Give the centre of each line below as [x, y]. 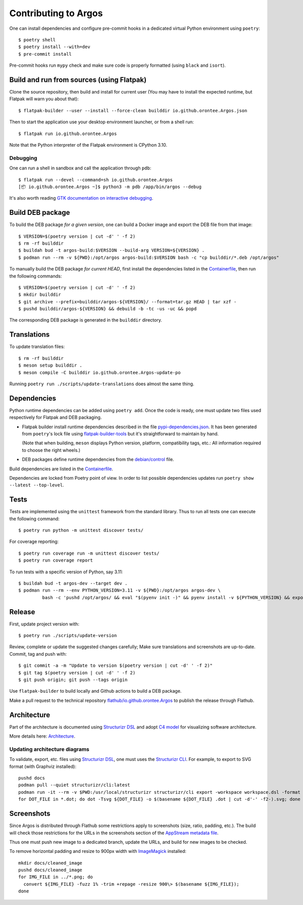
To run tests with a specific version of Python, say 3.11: [66, 572]
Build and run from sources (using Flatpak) [78, 80]
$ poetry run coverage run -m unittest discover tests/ [89, 553]
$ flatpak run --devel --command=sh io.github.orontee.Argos [95, 180]
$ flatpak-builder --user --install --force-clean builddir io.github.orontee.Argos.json [133, 110]
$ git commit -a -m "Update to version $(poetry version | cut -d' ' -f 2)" [116, 666]
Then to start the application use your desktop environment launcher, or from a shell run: [102, 122]
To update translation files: [37, 347]
